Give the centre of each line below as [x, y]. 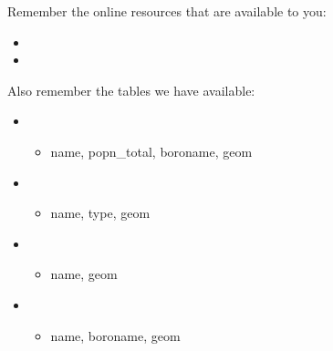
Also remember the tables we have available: [131, 90]
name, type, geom [100, 213]
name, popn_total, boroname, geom [151, 151]
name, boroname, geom [115, 335]
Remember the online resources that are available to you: [167, 11]
